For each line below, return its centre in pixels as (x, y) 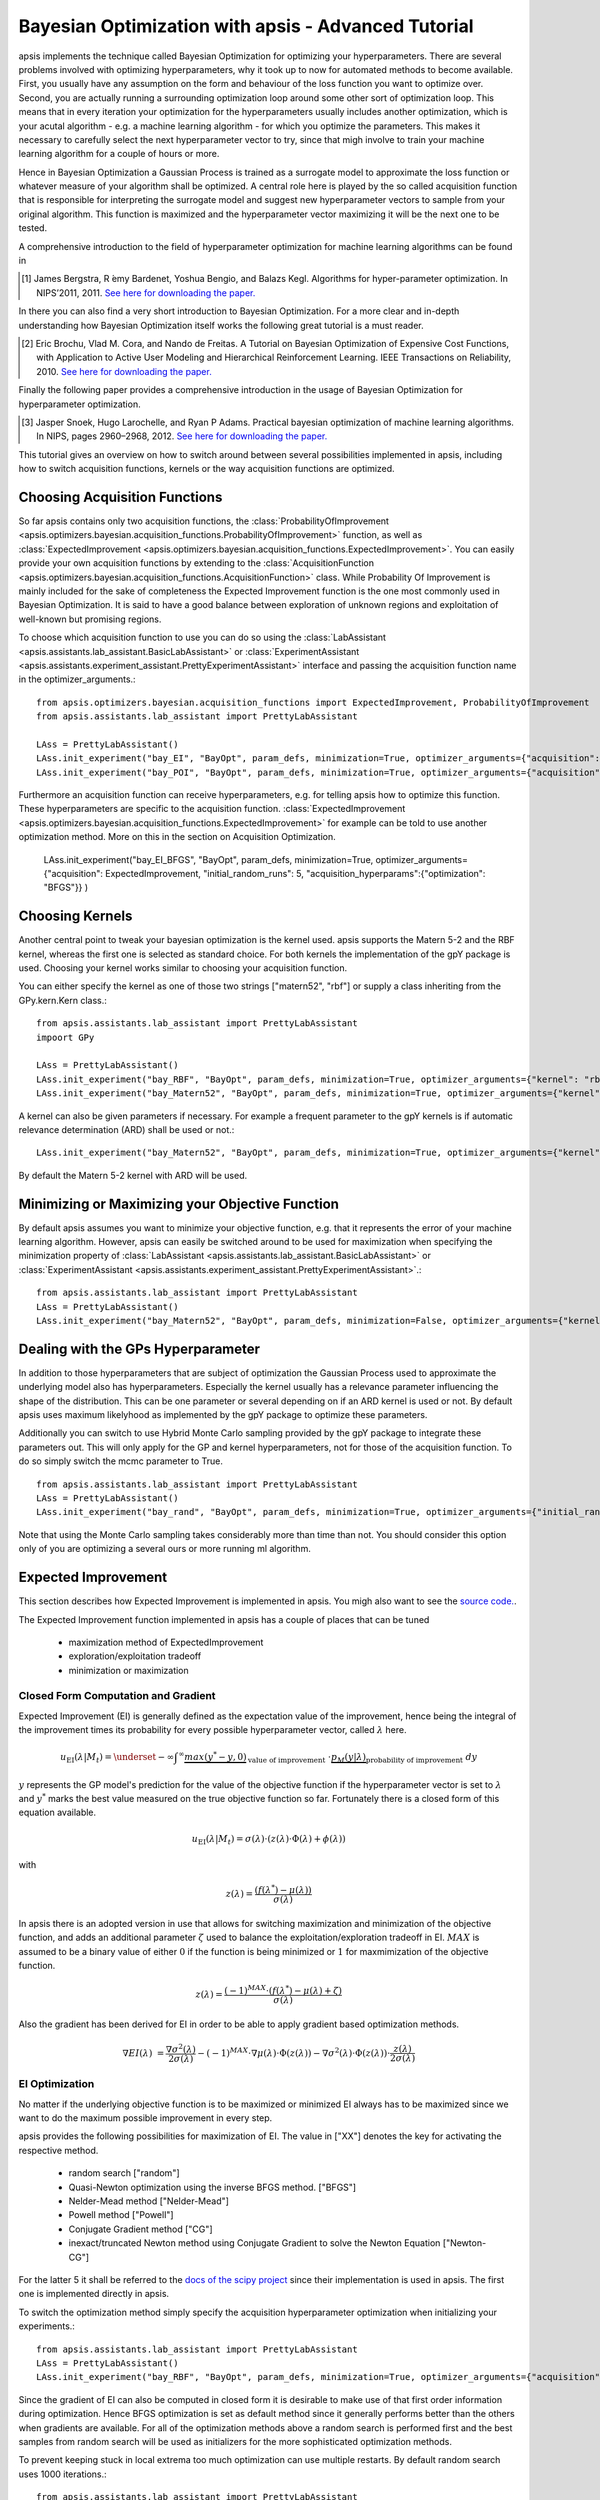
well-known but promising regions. (90, 619)
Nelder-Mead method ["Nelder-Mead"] (149, 2201)
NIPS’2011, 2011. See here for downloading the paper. (146, 292)
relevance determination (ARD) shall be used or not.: (126, 1129)
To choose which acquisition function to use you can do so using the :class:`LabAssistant (202, 637)
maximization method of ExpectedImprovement (166, 1642)
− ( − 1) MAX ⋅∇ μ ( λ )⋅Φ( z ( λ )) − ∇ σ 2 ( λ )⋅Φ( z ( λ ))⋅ (294, 2052)
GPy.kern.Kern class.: (62, 1000)
